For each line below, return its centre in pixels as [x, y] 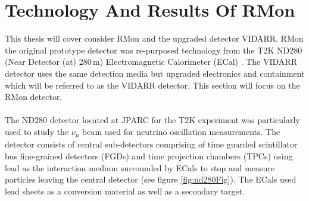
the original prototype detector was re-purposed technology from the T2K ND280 [154, 50]
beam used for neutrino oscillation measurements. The [181, 131]
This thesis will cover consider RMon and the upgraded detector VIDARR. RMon [154, 38]
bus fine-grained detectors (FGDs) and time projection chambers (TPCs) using [149, 156]
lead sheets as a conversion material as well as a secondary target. [125, 191]
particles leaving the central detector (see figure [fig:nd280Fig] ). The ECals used [151, 179]
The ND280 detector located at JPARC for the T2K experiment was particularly [152, 120]
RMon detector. [34, 97]
